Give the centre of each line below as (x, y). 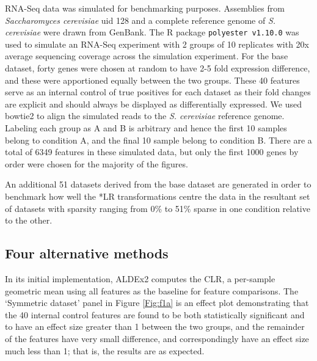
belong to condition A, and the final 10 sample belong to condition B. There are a (158, 140)
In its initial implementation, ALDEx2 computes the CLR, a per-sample (140, 278)
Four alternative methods (87, 253)
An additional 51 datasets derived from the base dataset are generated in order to (158, 184)
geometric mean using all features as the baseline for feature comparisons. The (152, 290)
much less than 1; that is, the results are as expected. (105, 350)
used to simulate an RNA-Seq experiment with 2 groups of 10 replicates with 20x (157, 44)
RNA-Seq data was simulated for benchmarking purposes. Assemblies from (145, 8)
